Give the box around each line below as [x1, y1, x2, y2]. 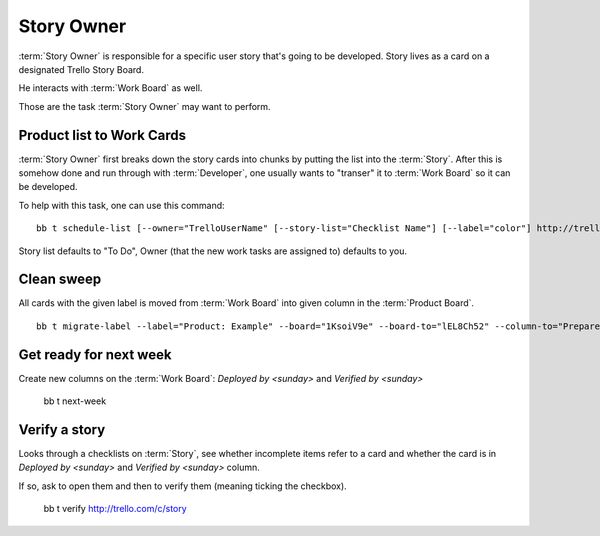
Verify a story [18, 421, 106, 438]
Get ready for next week [18, 346, 172, 363]
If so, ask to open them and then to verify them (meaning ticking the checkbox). [18, 480, 347, 492]
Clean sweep [18, 271, 102, 288]
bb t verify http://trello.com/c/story [43, 503, 187, 515]
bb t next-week [43, 395, 107, 407]
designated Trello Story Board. [18, 63, 145, 75]
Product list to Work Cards [18, 126, 187, 144]
